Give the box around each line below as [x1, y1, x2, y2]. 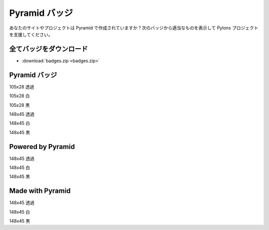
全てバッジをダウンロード [9, 45, 88, 53]
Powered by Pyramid [9, 142, 75, 151]
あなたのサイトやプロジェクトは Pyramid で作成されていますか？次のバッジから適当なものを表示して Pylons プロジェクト [9, 25, 259, 31]
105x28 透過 [9, 83, 34, 89]
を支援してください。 [9, 31, 53, 37]
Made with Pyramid [9, 187, 71, 195]
